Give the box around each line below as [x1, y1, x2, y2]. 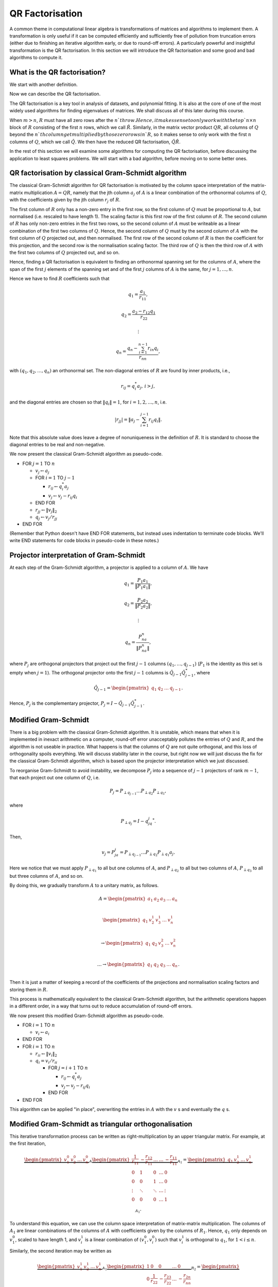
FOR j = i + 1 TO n [48, 1065, 88, 1071]
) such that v [154, 1236, 182, 1243]
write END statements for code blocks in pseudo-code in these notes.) [9, 537, 159, 544]
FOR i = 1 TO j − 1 [35, 474, 75, 481]
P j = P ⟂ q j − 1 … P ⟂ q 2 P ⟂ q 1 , [109, 788, 167, 796]
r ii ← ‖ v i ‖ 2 [35, 1051, 58, 1058]
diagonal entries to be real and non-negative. [9, 441, 106, 447]
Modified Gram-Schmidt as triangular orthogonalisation [9, 1120, 193, 1128]
